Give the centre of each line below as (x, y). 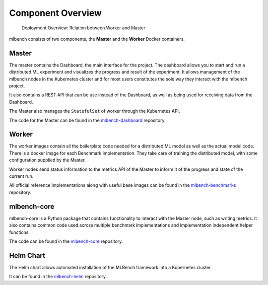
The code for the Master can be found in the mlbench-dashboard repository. (87, 120)
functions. (19, 232)
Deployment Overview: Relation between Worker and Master (84, 28)
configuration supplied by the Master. (48, 160)
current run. (21, 176)
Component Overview (55, 13)
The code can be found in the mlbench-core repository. (66, 241)
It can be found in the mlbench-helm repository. (58, 277)
